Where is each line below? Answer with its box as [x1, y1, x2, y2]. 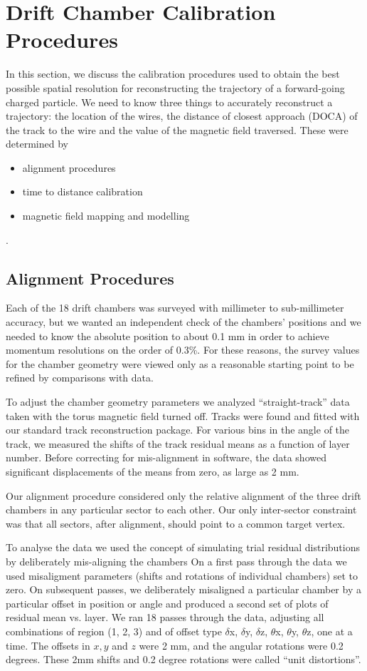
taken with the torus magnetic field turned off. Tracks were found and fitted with [6, 408, 360, 423]
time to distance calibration [22, 184, 143, 199]
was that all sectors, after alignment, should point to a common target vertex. [6, 516, 346, 531]
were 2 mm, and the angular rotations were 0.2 [139, 637, 344, 652]
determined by [6, 136, 68, 151]
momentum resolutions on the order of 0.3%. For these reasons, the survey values [6, 342, 360, 357]
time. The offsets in [6, 637, 90, 652]
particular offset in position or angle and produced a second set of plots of [6, 595, 329, 610]
